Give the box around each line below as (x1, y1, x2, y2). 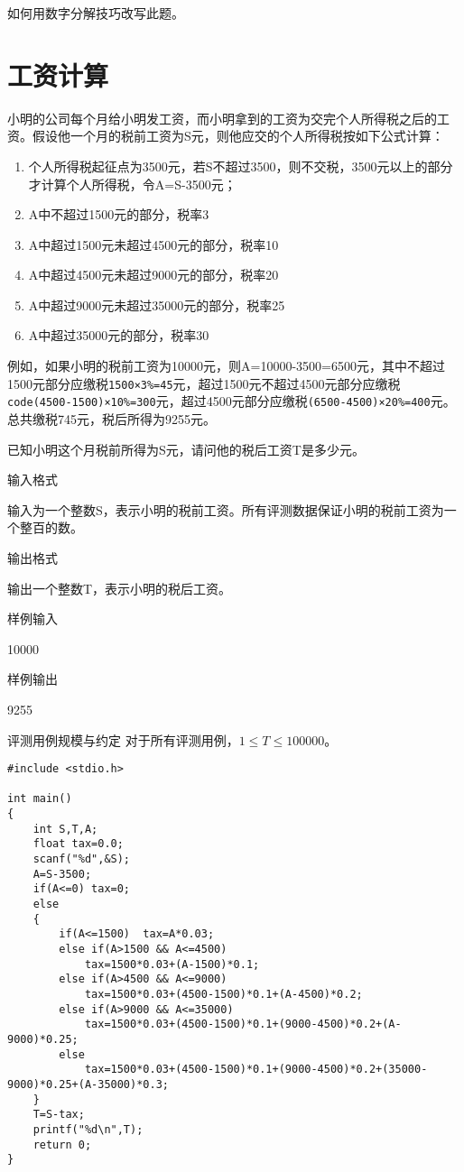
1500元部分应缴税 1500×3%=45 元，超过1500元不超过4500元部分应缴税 (7, 374, 401, 392)
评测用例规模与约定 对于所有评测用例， (7, 730, 239, 749)
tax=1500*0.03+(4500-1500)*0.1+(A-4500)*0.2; (84, 987, 363, 1001)
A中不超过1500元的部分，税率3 (28, 205, 209, 224)
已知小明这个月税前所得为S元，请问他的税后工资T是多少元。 (7, 439, 365, 458)
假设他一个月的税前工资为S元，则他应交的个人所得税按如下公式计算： (32, 126, 444, 145)
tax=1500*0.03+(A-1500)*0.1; (84, 957, 260, 971)
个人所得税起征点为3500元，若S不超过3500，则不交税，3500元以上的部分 (28, 156, 453, 175)
